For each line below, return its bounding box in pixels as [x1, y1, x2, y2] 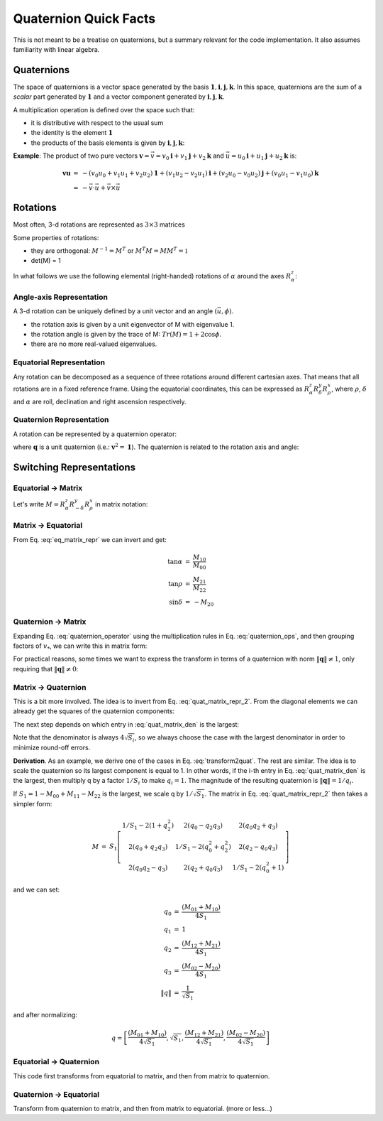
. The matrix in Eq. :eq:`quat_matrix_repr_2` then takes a [204, 789, 368, 798]
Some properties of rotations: [13, 233, 99, 242]
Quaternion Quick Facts [13, 11, 156, 26]
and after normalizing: [13, 1011, 78, 1019]
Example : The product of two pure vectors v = [13, 151, 150, 160]
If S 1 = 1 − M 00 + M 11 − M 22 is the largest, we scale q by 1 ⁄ [13, 789, 192, 799]
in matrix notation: [94, 499, 148, 508]
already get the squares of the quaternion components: [13, 707, 175, 715]
